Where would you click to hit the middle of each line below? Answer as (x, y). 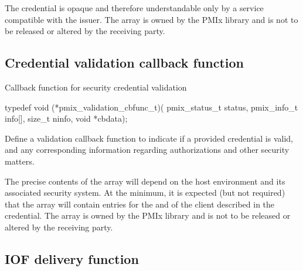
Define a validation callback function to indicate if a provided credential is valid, (149, 138)
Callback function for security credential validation (96, 87)
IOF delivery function (72, 258)
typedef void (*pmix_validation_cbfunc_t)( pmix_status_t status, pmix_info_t (151, 107)
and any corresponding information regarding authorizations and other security (147, 150)
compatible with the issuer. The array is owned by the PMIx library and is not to (151, 19)
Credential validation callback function (124, 63)
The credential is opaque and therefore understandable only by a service (134, 8)
